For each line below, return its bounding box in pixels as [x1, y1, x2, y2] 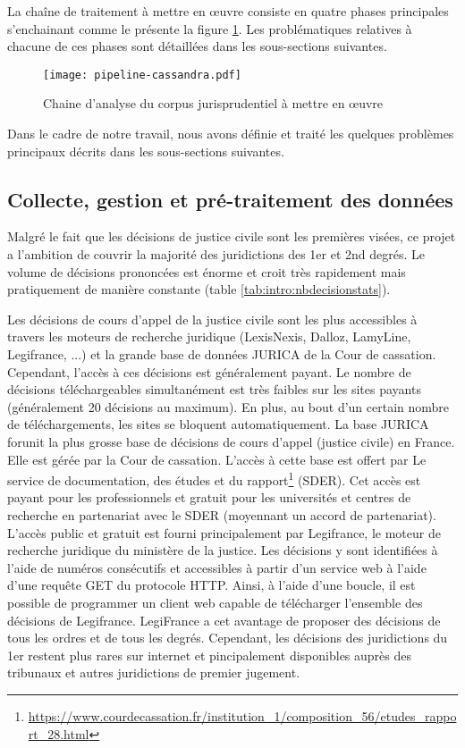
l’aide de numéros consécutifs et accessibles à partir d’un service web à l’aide [7, 558, 427, 576]
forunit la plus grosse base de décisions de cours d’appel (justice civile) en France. [7, 432, 455, 450]
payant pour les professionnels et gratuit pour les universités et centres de [7, 488, 411, 507]
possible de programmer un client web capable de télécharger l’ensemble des [7, 593, 423, 611]
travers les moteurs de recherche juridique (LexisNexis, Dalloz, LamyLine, [7, 327, 411, 346]
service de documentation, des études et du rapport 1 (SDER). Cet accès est [7, 468, 421, 489]
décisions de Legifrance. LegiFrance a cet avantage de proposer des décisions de [7, 610, 441, 629]
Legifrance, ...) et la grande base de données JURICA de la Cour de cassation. [7, 344, 436, 363]
